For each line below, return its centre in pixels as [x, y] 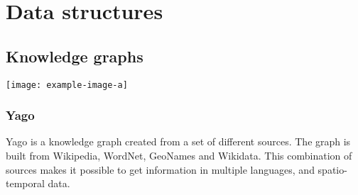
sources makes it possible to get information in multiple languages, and [160, 169]
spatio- [332, 169]
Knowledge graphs [75, 56]
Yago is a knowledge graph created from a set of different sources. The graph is [178, 141]
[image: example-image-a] [67, 85]
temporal [25, 183]
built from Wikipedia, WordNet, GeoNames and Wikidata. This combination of [179, 156]
